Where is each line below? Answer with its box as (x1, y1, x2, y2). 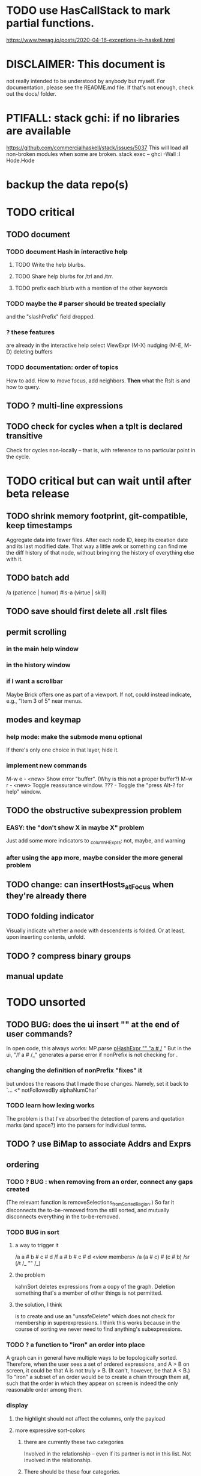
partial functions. (6, 16, 95, 30)
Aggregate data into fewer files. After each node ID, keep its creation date (6, 536, 188, 543)
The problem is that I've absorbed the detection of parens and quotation (6, 1115, 185, 1122)
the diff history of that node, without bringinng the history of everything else (6, 549, 194, 556)
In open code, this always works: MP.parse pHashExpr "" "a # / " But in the (6, 1045, 191, 1052)
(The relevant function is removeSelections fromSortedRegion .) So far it (6, 1198, 175, 1207)
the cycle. (6, 453, 31, 460)
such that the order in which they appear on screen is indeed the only (6, 1380, 178, 1387)
